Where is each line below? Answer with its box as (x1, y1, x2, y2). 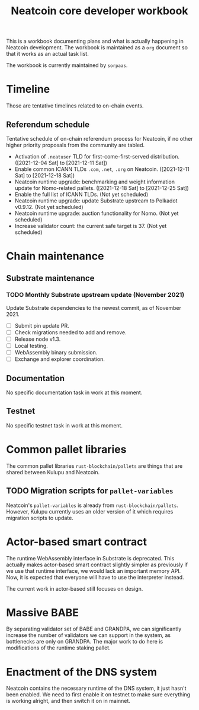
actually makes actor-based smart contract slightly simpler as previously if (6, 561, 188, 568)
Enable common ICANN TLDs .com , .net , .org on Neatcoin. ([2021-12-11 (14, 165, 190, 173)
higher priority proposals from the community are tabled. (6, 141, 145, 148)
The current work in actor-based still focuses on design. (6, 585, 143, 592)
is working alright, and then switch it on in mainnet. (6, 698, 130, 705)
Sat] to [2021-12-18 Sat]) (14, 172, 75, 179)
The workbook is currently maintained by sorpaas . (6, 62, 128, 69)
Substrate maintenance (6, 273, 95, 283)
